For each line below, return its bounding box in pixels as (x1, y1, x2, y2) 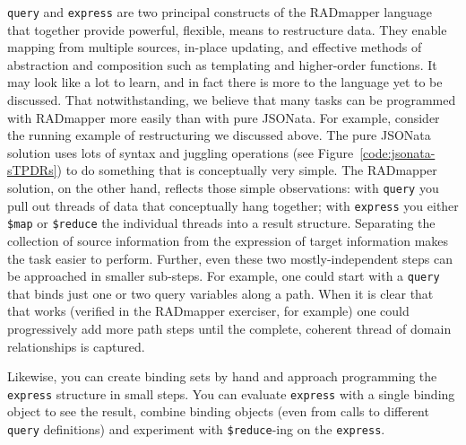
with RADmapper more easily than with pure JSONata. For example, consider (7, 108, 440, 127)
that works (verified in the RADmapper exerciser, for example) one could (7, 301, 410, 320)
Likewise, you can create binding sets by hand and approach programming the (7, 367, 437, 386)
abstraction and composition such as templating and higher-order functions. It (7, 55, 437, 74)
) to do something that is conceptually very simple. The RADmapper (56, 161, 437, 179)
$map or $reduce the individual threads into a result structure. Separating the (7, 214, 436, 232)
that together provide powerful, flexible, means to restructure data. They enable (7, 20, 447, 39)
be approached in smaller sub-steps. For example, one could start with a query (7, 266, 440, 285)
